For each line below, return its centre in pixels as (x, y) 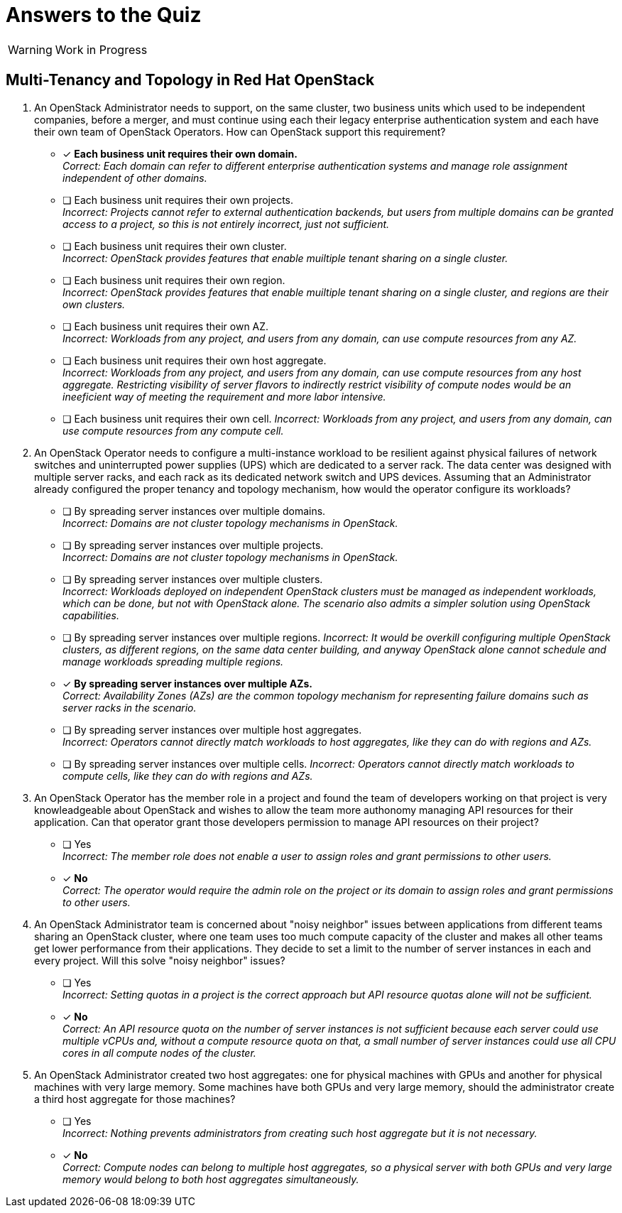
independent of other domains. (135, 178)
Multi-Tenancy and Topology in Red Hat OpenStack (190, 80)
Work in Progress (101, 49)
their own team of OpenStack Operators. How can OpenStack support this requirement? (240, 131)
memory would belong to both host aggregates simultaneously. (211, 1179)
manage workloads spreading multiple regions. (173, 661)
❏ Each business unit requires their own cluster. (175, 246)
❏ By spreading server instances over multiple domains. (194, 511)
